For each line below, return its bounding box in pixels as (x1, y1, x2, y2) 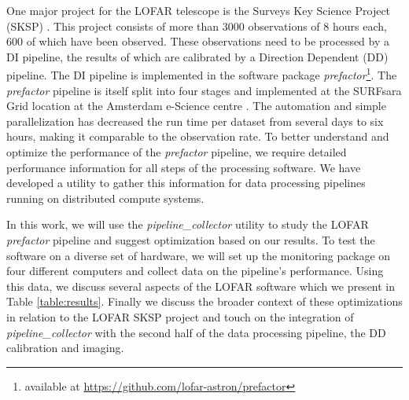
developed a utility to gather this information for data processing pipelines (6, 174, 366, 191)
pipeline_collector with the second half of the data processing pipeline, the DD (6, 324, 386, 340)
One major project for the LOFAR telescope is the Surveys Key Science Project (6, 2, 391, 18)
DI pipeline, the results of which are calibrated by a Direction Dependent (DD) (6, 48, 389, 64)
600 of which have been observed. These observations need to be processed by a (6, 33, 390, 50)
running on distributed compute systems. (6, 189, 204, 206)
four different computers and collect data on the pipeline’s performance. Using (6, 262, 384, 279)
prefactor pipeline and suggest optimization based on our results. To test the (6, 231, 375, 248)
